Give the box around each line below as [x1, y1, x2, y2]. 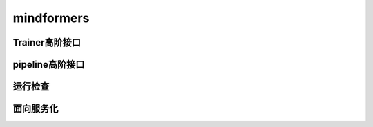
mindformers [12, 10, 90, 26]
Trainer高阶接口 [12, 37, 82, 48]
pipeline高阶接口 [12, 59, 85, 70]
